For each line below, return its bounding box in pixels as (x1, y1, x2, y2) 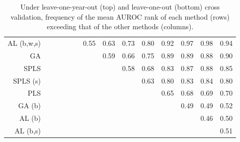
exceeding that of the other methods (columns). (46, 21, 194, 32)
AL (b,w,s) (8, 38, 41, 48)
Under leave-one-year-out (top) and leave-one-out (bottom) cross (20, 2, 220, 12)
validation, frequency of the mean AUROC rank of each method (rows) (11, 11, 230, 22)
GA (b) (18, 100, 41, 111)
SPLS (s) (13, 75, 41, 86)
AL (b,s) (15, 125, 41, 135)
